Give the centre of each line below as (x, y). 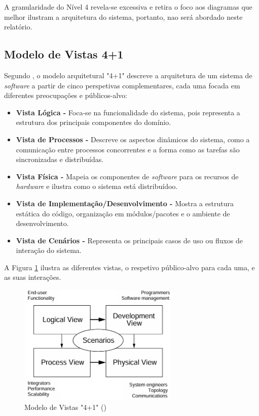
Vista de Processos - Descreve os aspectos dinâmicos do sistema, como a (133, 139)
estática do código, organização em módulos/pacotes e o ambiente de (123, 213)
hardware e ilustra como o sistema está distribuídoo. (97, 186)
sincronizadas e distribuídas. (60, 159)
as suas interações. (33, 277)
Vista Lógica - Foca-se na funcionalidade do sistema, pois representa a (128, 112)
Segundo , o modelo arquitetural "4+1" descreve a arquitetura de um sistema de (128, 75)
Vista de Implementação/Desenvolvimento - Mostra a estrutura (125, 203)
